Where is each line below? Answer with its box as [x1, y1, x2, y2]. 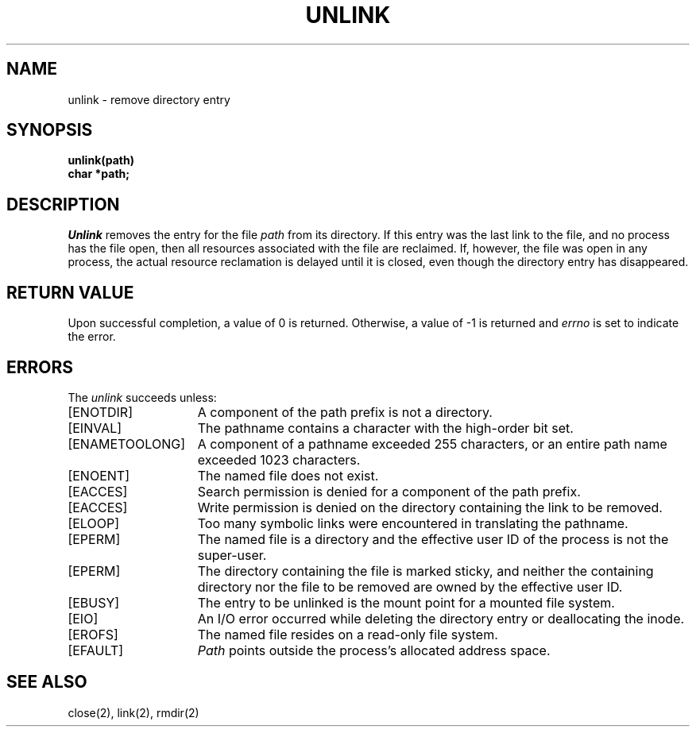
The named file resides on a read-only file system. [197, 626, 498, 642]
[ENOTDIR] [68, 403, 133, 420]
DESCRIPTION [6, 194, 120, 214]
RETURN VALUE [6, 282, 134, 303]
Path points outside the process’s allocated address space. [197, 642, 551, 658]
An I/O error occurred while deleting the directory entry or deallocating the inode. [197, 610, 685, 627]
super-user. [197, 546, 267, 563]
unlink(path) [68, 153, 135, 168]
